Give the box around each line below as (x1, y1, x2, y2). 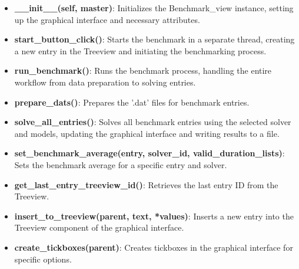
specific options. (14, 252, 72, 265)
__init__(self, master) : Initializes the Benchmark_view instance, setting (14, 2, 294, 14)
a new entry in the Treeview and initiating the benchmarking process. (14, 44, 267, 57)
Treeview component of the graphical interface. (14, 221, 184, 234)
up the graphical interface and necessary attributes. (14, 13, 200, 25)
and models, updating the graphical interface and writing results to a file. (14, 127, 280, 139)
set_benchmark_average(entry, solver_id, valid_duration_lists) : (14, 147, 285, 159)
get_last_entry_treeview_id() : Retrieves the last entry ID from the (14, 178, 278, 191)
